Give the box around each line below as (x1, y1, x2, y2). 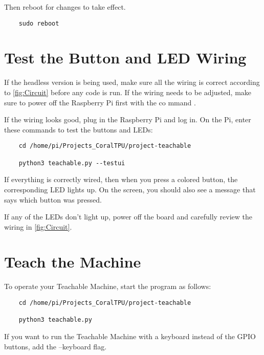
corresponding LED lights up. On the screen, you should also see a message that (4, 184, 256, 194)
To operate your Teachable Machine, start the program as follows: (4, 281, 211, 292)
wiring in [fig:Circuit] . (4, 221, 72, 232)
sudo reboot (18, 19, 59, 27)
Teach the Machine (4, 251, 141, 272)
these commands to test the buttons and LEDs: (4, 124, 153, 135)
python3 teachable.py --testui (18, 159, 125, 167)
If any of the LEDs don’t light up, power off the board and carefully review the (4, 211, 253, 222)
